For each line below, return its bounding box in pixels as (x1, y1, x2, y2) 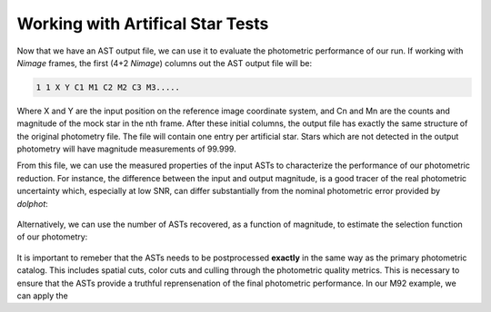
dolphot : (16, 198, 49, 209)
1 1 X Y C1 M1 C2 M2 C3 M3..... (35, 82, 181, 93)
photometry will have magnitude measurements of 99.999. (16, 143, 236, 154)
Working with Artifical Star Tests (16, 14, 269, 34)
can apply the (16, 290, 68, 301)
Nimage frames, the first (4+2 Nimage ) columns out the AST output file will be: (16, 57, 313, 68)
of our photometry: (16, 231, 88, 242)
